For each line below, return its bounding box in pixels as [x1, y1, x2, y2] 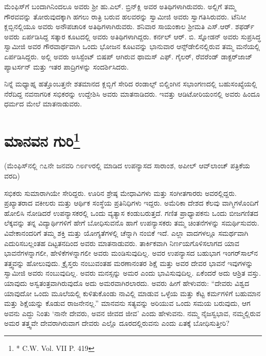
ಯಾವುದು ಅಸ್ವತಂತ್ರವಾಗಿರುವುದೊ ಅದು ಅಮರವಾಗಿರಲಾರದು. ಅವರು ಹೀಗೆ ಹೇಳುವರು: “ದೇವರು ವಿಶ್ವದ [4, 277, 250, 288]
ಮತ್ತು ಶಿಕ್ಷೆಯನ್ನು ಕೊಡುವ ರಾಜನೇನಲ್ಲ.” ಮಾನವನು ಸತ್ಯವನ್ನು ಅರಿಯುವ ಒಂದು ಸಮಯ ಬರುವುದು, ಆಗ [4, 298, 251, 308]
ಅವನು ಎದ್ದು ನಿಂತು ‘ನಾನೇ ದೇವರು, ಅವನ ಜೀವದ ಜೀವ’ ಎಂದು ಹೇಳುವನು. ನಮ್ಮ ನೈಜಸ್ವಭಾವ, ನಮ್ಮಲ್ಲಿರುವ [4, 307, 261, 318]
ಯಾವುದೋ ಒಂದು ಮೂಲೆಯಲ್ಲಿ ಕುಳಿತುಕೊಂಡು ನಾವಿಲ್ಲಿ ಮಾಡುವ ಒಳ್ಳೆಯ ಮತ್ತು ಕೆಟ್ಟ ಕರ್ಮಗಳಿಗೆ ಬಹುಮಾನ [4, 287, 261, 298]
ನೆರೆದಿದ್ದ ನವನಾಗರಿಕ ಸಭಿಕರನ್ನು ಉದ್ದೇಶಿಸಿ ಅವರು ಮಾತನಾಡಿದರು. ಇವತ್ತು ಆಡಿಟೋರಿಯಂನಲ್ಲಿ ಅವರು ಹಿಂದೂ [4, 88, 260, 99]
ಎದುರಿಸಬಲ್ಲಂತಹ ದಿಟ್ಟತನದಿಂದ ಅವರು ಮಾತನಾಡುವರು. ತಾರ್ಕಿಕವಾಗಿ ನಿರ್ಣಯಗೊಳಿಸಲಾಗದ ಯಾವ [4, 237, 239, 248]
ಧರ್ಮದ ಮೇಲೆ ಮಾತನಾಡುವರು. [4, 98, 82, 109]
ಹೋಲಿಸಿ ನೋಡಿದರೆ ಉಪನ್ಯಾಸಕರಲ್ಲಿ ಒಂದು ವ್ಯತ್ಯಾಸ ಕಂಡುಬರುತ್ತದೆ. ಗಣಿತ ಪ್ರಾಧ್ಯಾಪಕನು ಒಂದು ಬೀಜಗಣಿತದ [4, 207, 258, 218]
